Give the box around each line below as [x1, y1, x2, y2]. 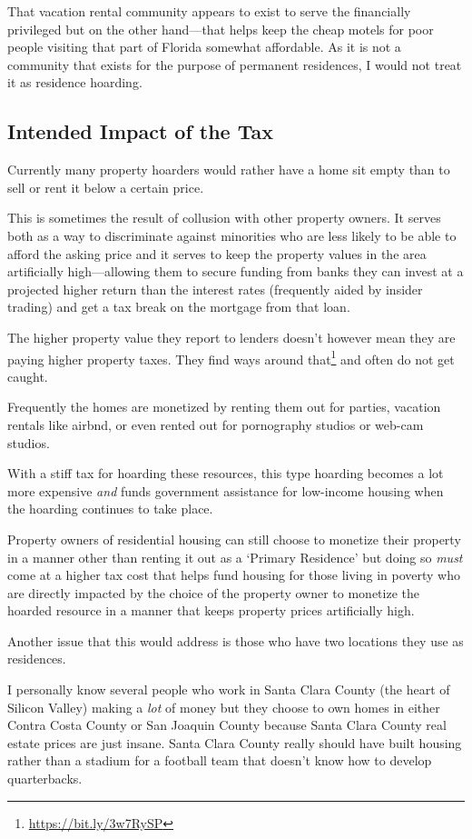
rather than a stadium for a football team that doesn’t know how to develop [7, 751, 432, 770]
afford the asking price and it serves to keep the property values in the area [7, 244, 427, 263]
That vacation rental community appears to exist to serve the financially [7, 2, 411, 20]
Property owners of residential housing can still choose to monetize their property [7, 529, 461, 548]
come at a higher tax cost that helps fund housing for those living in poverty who [7, 565, 460, 584]
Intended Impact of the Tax [7, 117, 273, 145]
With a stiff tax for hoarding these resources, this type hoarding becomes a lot [7, 464, 444, 483]
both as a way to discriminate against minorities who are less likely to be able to [7, 225, 457, 245]
